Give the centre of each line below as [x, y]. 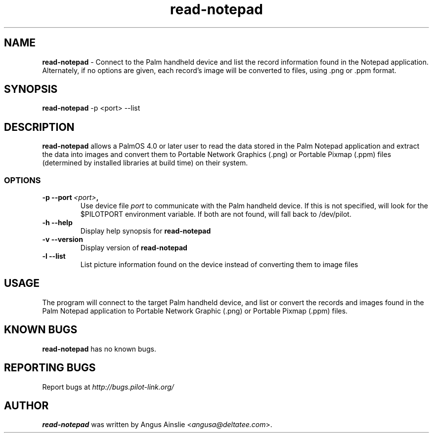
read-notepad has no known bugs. [99, 349]
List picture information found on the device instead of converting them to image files [219, 265]
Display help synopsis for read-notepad [146, 231]
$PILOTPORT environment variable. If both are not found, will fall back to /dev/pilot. [216, 214]
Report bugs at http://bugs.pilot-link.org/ [108, 387]
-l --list [54, 256]
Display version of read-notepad [134, 248]
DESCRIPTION [39, 127]
